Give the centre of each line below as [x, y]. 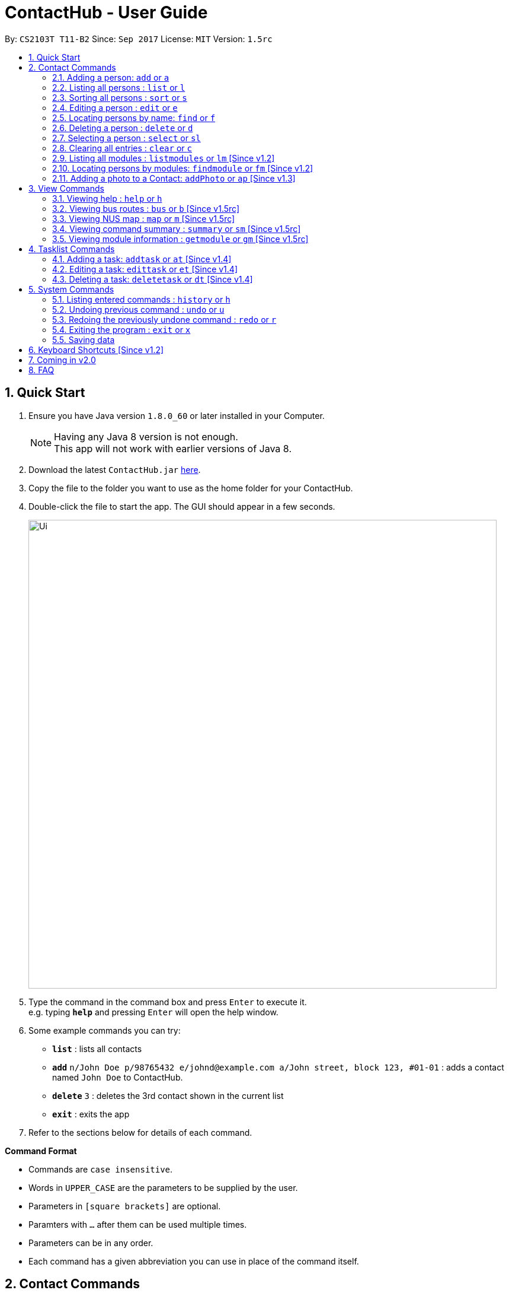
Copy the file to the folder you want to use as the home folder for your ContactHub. [191, 488]
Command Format [41, 1151]
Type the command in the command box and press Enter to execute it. [168, 1002]
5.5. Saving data [84, 339]
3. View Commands [66, 188]
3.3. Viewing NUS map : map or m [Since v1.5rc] [144, 218]
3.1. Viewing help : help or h [107, 198]
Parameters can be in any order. [91, 1243]
